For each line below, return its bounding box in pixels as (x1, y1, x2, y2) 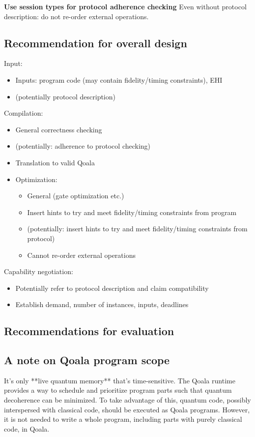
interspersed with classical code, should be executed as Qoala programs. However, (4, 404, 250, 414)
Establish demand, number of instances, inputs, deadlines (15, 299, 189, 310)
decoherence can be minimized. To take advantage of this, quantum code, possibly (4, 395, 251, 405)
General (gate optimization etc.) (27, 190, 124, 201)
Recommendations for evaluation (4, 323, 174, 339)
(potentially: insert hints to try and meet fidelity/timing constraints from (27, 223, 248, 234)
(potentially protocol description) (15, 91, 115, 101)
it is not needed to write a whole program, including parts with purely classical (4, 414, 242, 424)
